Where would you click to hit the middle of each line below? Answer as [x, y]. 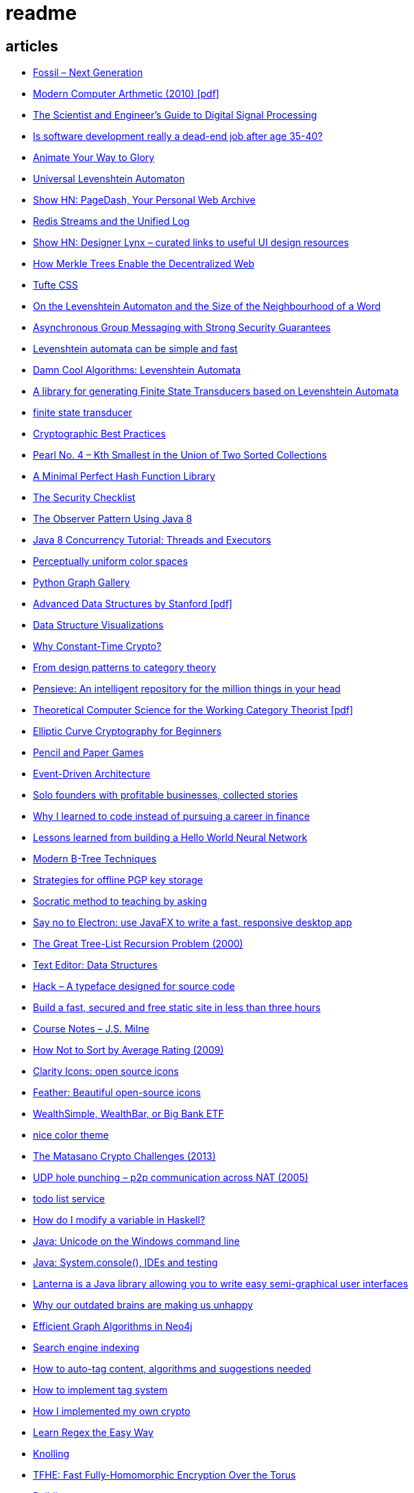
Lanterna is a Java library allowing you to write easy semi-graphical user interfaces [221, 1284]
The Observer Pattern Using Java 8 [113, 519]
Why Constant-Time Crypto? [97, 646]
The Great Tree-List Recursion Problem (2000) [138, 944]
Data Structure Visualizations [98, 625]
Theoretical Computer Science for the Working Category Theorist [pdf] [193, 710]
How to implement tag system [100, 1390]
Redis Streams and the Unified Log [111, 221]
